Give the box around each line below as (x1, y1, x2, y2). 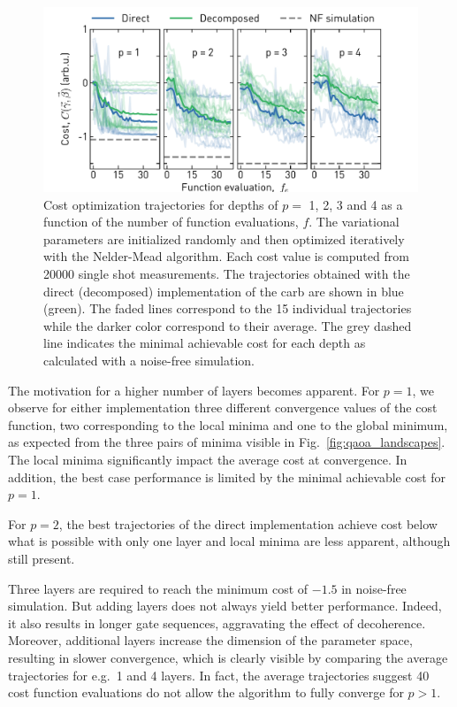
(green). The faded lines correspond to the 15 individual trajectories (43, 299, 412, 318)
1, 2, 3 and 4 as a (308, 195, 403, 213)
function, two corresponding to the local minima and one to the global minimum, (8, 415, 448, 434)
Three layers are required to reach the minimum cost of (8, 579, 308, 597)
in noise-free (341, 579, 407, 597)
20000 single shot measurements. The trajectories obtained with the (43, 265, 410, 283)
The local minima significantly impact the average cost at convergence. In (8, 450, 407, 468)
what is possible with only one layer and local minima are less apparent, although (8, 532, 451, 550)
